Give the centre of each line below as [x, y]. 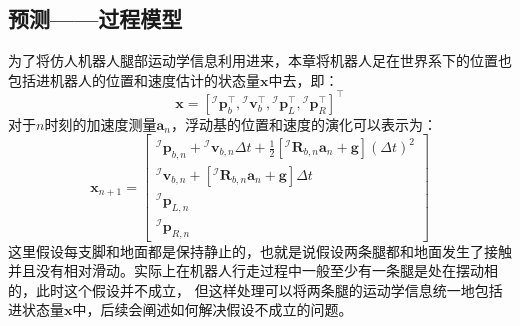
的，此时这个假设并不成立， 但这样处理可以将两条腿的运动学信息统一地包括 [255, 289]
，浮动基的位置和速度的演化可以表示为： [303, 123]
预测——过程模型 [95, 18]
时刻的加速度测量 [100, 123]
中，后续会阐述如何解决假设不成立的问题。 [212, 309]
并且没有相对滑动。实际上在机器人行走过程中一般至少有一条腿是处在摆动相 [253, 270]
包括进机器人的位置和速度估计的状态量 [134, 79]
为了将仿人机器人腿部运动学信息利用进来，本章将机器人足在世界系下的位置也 [260, 60]
